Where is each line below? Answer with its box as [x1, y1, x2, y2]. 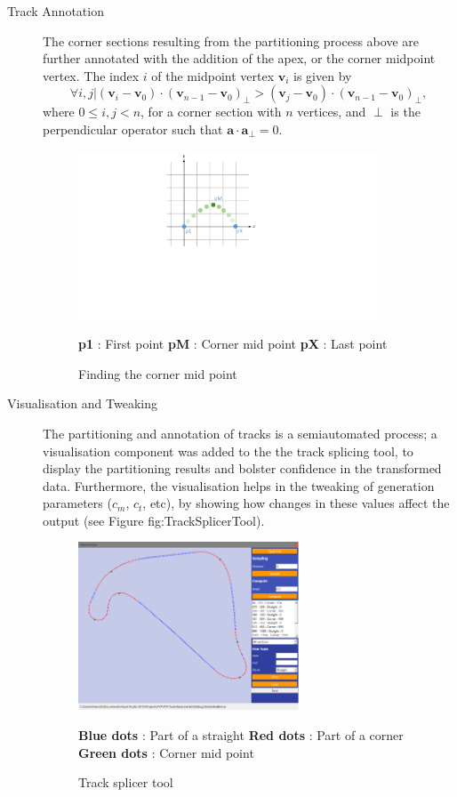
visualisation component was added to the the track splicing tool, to [43, 441, 413, 460]
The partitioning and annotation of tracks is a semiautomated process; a [43, 423, 437, 442]
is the [390, 102, 421, 121]
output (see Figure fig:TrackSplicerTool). [43, 511, 265, 529]
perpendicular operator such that [43, 119, 223, 138]
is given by [293, 66, 352, 85]
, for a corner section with [140, 102, 282, 121]
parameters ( [43, 494, 112, 512]
